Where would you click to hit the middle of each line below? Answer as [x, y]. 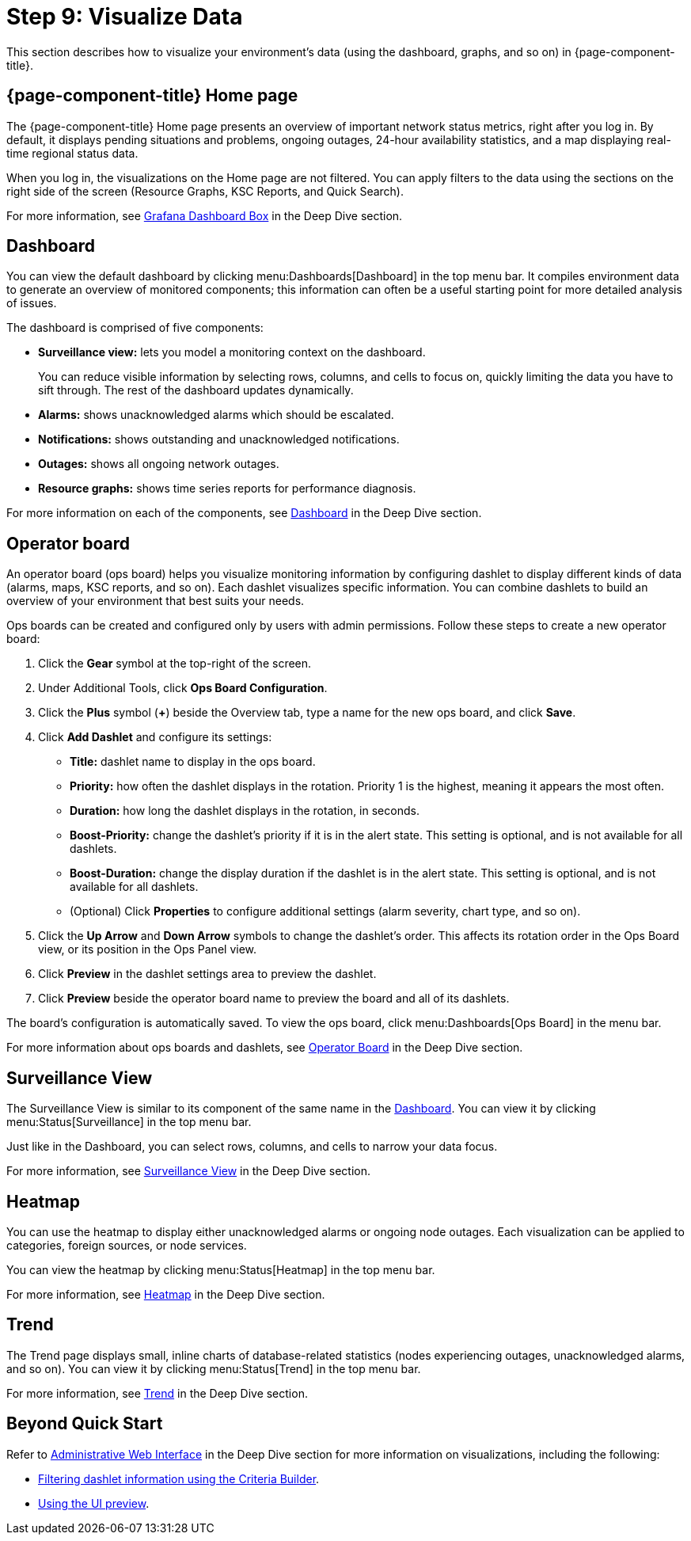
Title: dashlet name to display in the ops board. [193, 762]
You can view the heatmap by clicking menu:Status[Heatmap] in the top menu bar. [221, 1269]
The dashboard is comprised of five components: [135, 328]
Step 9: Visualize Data [125, 17]
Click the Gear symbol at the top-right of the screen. [175, 664]
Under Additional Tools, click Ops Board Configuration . [183, 688]
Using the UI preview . [94, 1503]
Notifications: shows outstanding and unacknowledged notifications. [219, 439]
